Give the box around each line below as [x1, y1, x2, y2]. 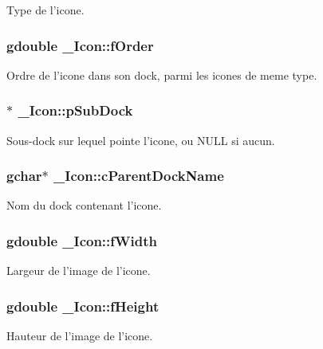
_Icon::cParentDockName [53, 166, 224, 186]
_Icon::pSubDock [18, 100, 133, 120]
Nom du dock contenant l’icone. [6, 197, 162, 214]
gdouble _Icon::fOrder [6, 35, 154, 55]
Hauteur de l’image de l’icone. [6, 327, 153, 344]
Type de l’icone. [6, 2, 85, 18]
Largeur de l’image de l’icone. [6, 262, 151, 279]
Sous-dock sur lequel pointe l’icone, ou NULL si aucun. [6, 131, 275, 148]
